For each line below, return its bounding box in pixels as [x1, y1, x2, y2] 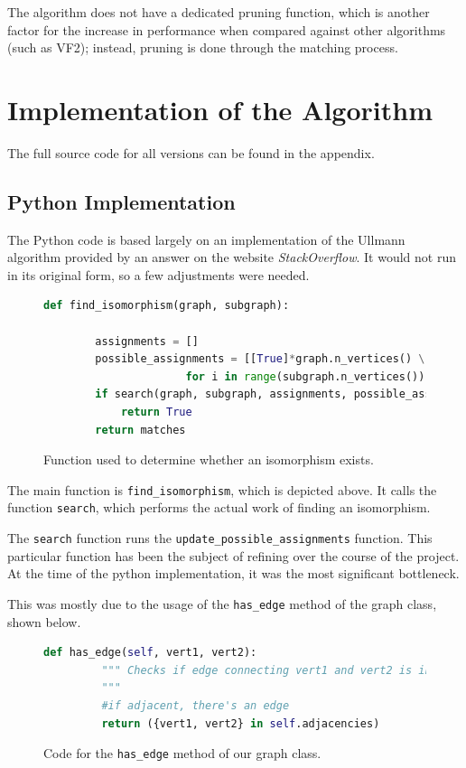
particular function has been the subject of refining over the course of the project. [7, 546, 460, 565]
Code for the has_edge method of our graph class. [43, 744, 322, 763]
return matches [95, 423, 186, 436]
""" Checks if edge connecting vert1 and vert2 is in [101, 663, 432, 677]
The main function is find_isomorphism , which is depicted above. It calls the [7, 480, 437, 499]
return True [120, 406, 192, 419]
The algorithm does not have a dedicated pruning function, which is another [7, 3, 430, 21]
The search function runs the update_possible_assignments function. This [7, 529, 433, 548]
